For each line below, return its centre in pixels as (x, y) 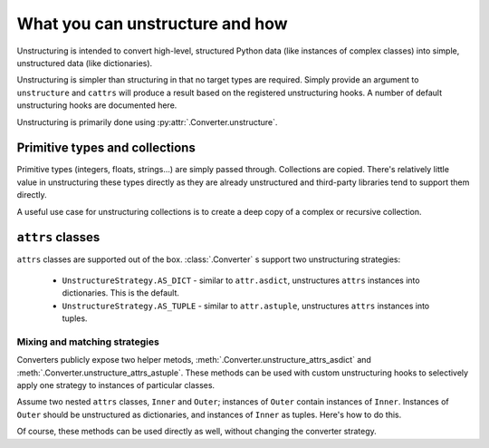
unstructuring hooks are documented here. (97, 105)
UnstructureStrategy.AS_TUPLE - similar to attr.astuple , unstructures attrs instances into (246, 306)
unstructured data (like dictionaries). (85, 63)
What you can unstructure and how (153, 24)
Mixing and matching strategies (88, 342)
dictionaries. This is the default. (121, 293)
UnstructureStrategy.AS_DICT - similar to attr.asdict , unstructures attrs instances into (241, 280)
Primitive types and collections (106, 148)
